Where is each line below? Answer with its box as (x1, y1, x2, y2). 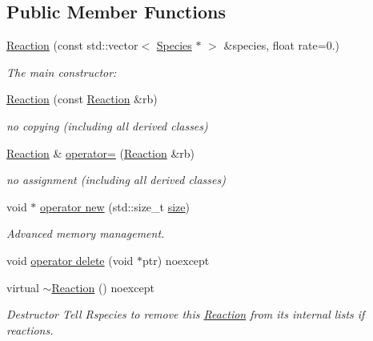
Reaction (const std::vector (6, 37, 138, 54)
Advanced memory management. (6, 225, 165, 242)
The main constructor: (6, 63, 117, 80)
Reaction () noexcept (51, 279, 154, 295)
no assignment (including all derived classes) (6, 171, 226, 188)
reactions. (6, 321, 54, 338)
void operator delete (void (6, 251, 134, 268)
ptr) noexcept (142, 251, 210, 268)
